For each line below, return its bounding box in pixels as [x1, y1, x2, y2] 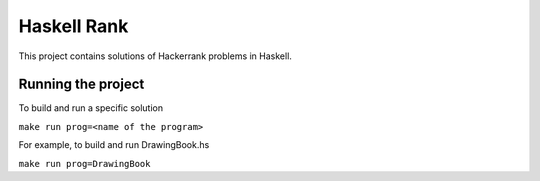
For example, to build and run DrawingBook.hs [18, 139, 210, 151]
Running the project [18, 76, 145, 93]
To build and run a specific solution [18, 102, 164, 114]
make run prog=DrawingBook [18, 158, 151, 169]
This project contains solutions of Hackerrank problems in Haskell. [18, 50, 292, 62]
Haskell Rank [18, 15, 129, 37]
